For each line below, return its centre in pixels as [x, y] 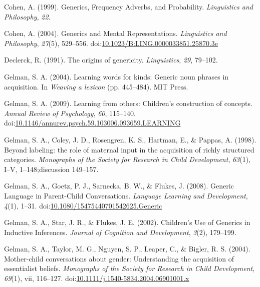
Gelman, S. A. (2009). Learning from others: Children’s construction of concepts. [128, 103]
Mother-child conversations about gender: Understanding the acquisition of [119, 258]
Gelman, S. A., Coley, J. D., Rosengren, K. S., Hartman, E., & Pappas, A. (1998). [130, 139]
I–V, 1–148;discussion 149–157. [51, 169]
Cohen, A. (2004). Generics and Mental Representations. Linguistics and [115, 33]
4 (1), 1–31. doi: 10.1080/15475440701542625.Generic [83, 205]
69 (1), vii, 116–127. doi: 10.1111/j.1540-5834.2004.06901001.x [97, 278]
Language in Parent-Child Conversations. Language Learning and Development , [126, 195]
